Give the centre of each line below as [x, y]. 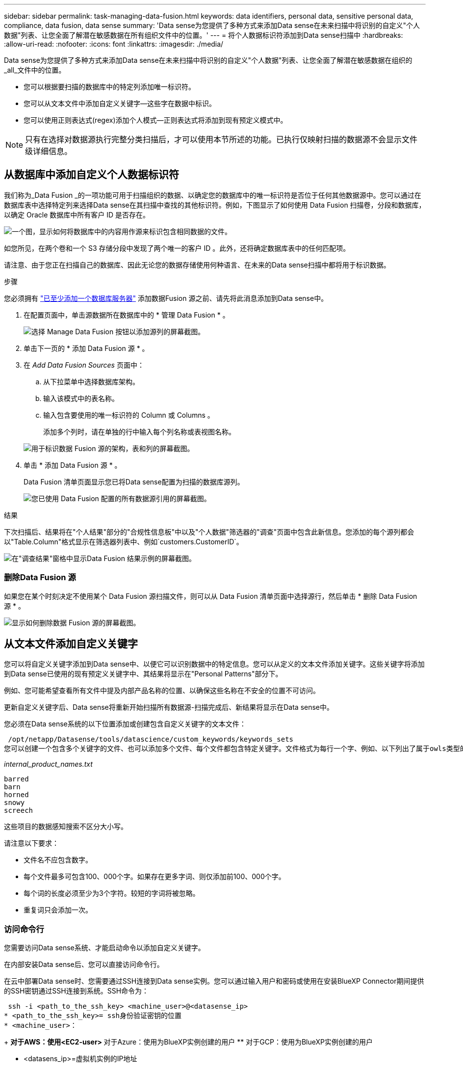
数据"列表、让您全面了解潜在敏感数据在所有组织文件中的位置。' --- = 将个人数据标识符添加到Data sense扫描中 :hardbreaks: [204, 35]
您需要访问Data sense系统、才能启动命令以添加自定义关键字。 [104, 948]
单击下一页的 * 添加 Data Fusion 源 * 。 [86, 348]
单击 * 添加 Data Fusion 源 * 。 [73, 465]
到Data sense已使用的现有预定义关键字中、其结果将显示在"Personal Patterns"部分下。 [143, 674]
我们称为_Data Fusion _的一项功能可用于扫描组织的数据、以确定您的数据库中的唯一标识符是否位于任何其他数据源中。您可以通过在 [213, 195]
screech [19, 811]
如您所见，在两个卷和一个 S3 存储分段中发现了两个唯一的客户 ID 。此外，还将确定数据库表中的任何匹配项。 [177, 248]
